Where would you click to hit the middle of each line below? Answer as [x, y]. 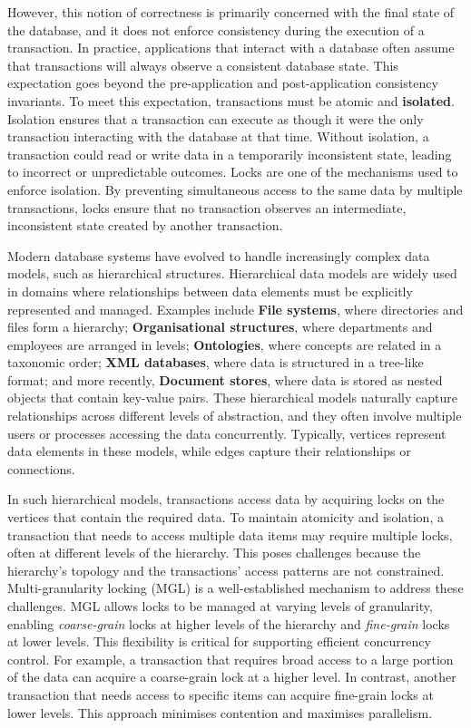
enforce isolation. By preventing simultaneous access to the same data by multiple [235, 189]
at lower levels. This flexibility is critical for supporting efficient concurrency [219, 641]
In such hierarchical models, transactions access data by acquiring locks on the [226, 499]
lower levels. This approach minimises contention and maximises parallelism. [220, 712]
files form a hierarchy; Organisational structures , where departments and [220, 327]
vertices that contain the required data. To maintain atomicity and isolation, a [226, 517]
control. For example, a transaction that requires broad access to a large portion [231, 659]
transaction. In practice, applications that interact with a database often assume [231, 48]
